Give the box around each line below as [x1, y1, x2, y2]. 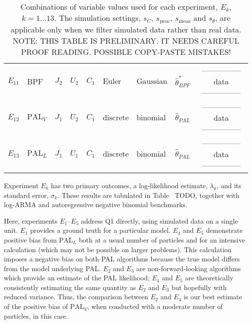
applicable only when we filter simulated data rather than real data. [11, 23, 241, 35]
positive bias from [4, 234, 57, 244]
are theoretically [185, 273, 234, 283]
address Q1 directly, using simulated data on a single [80, 215, 238, 226]
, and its [217, 180, 241, 190]
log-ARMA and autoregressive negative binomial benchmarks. [4, 199, 188, 210]
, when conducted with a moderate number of [87, 301, 223, 311]
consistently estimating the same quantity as [4, 282, 136, 292]
